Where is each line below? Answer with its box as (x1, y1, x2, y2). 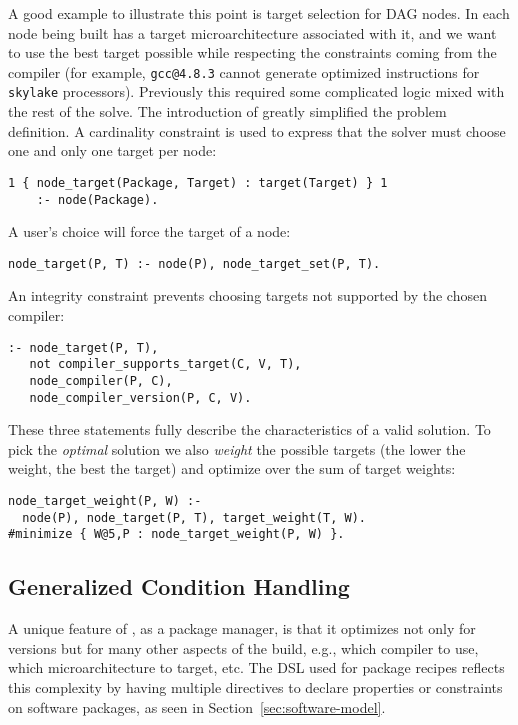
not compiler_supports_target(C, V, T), (29, 357, 302, 372)
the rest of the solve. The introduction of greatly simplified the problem (8, 101, 447, 122)
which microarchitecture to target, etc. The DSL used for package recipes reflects (8, 657, 505, 678)
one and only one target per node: (8, 140, 217, 161)
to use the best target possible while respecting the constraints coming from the (8, 42, 497, 63)
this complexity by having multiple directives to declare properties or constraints (8, 676, 503, 697)
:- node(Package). (36, 192, 159, 207)
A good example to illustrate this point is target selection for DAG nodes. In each (8, 3, 510, 23)
